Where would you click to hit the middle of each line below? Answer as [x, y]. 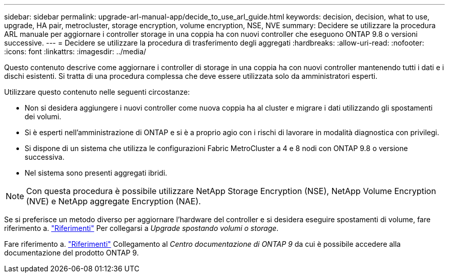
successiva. [45, 157]
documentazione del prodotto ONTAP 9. [72, 253]
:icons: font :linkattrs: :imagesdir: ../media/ [75, 51]
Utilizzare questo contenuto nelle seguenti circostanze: [97, 92]
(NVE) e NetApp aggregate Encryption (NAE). [114, 201]
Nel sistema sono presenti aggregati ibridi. [96, 173]
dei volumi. [43, 116]
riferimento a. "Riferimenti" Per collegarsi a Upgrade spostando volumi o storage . [141, 228]
